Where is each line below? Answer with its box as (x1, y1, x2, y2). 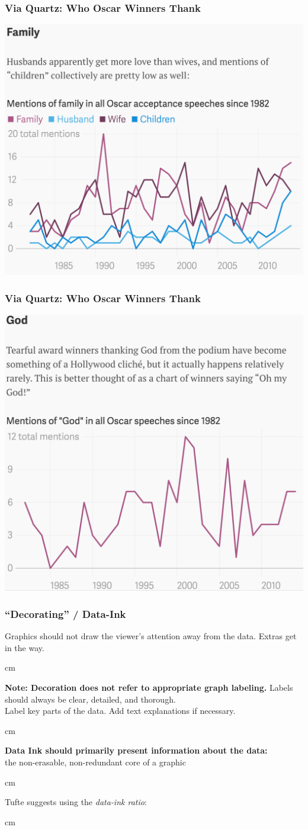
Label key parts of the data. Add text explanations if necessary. (5, 704, 236, 717)
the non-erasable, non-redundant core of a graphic (5, 755, 186, 768)
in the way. (5, 641, 44, 653)
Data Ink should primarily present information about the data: (5, 744, 268, 757)
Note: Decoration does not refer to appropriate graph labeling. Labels (5, 681, 293, 693)
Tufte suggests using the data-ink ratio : (5, 796, 147, 808)
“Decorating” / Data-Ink (5, 606, 126, 621)
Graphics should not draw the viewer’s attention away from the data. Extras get (5, 630, 297, 642)
